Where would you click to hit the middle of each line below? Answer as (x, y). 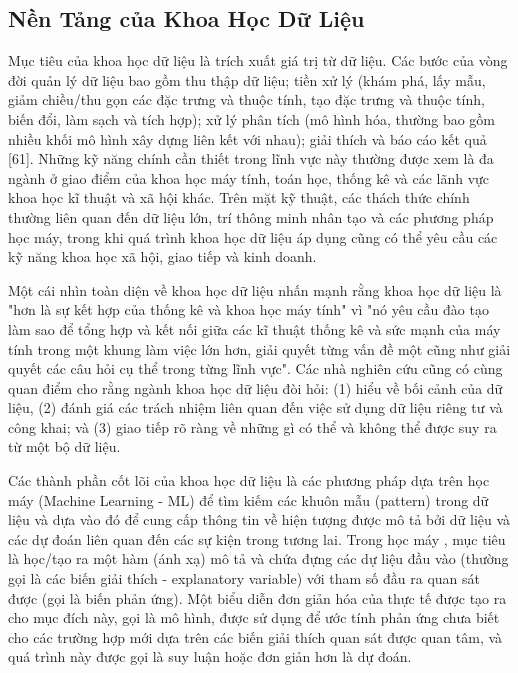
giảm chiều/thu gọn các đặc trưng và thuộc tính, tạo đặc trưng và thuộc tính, (246, 99)
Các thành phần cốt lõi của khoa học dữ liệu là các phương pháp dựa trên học (249, 480)
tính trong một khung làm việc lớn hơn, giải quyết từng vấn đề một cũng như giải (259, 348)
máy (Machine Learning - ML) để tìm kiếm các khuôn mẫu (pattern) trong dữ (248, 499)
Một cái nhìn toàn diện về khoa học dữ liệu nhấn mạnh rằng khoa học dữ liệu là (255, 289)
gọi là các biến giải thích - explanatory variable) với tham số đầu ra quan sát (244, 578)
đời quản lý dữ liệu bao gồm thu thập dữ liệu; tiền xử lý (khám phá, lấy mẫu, (247, 79)
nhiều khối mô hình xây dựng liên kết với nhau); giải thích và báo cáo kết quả (247, 138)
